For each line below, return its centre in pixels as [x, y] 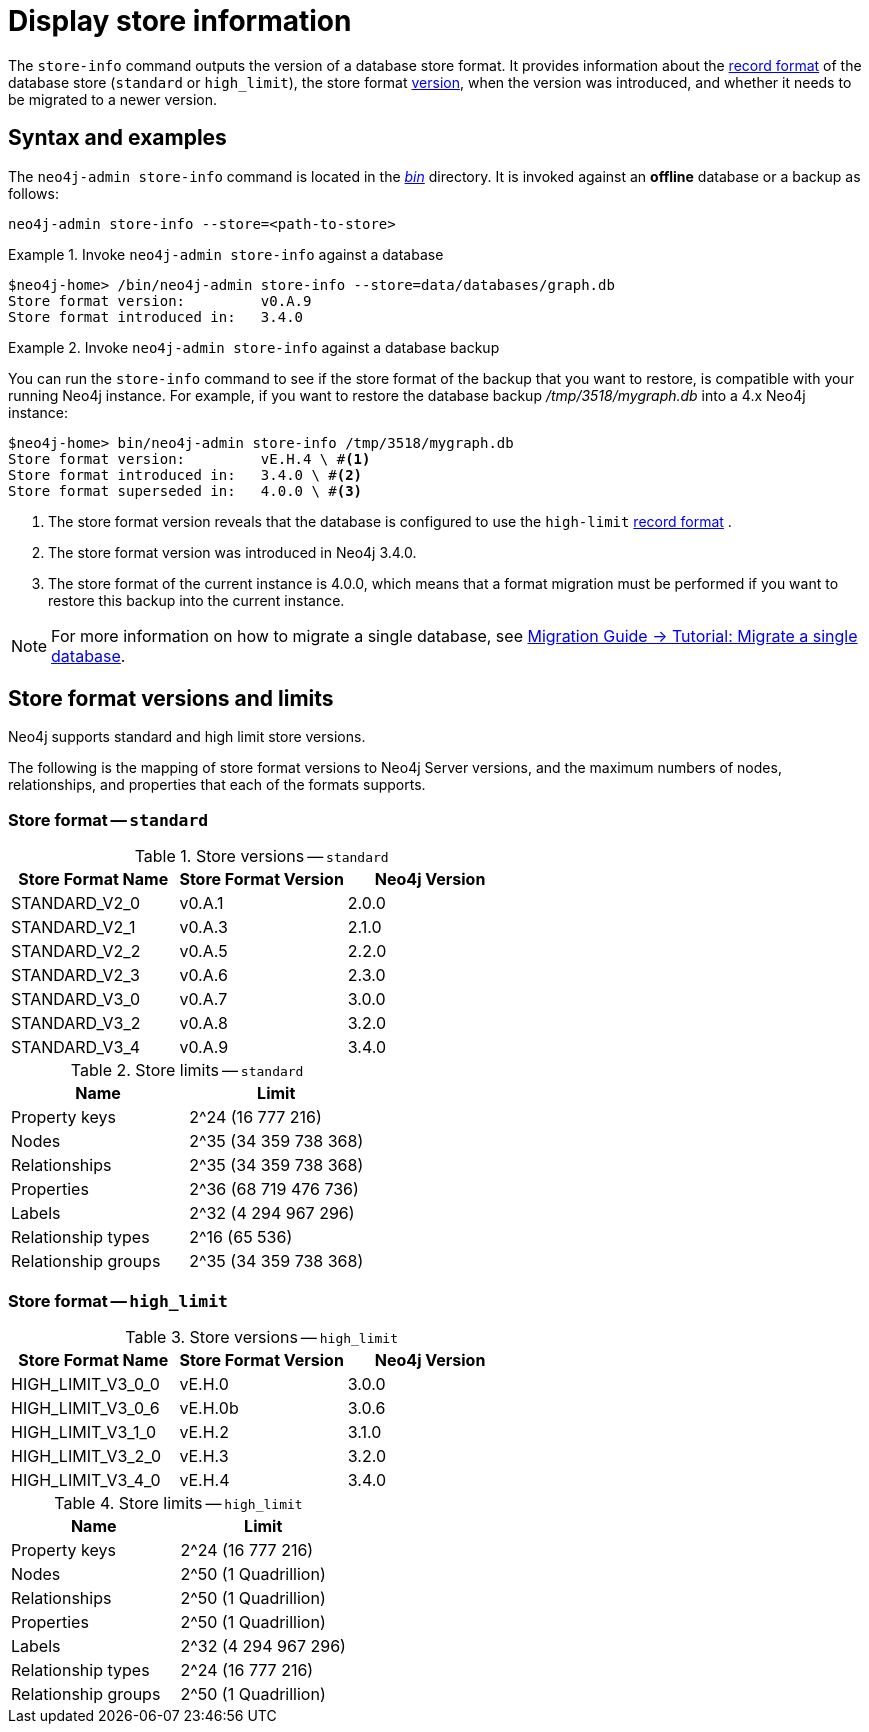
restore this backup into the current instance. [196, 600]
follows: [33, 193]
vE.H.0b [209, 1407]
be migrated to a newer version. [112, 99]
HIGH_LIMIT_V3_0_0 [85, 1383]
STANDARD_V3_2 [76, 1023]
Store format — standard [108, 819]
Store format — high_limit [118, 1300]
